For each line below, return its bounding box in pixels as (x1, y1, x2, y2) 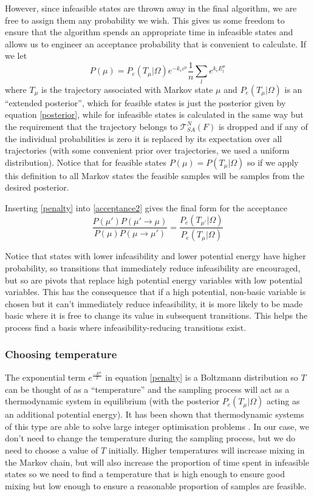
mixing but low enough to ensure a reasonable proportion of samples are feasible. (5, 479, 307, 492)
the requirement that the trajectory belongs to (5, 120, 178, 132)
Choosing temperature (5, 347, 117, 362)
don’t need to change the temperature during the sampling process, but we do (5, 432, 295, 444)
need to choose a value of (5, 443, 98, 456)
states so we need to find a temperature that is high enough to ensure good (5, 467, 285, 480)
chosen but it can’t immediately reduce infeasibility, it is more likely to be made (5, 297, 303, 310)
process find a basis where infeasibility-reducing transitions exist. (5, 321, 247, 333)
